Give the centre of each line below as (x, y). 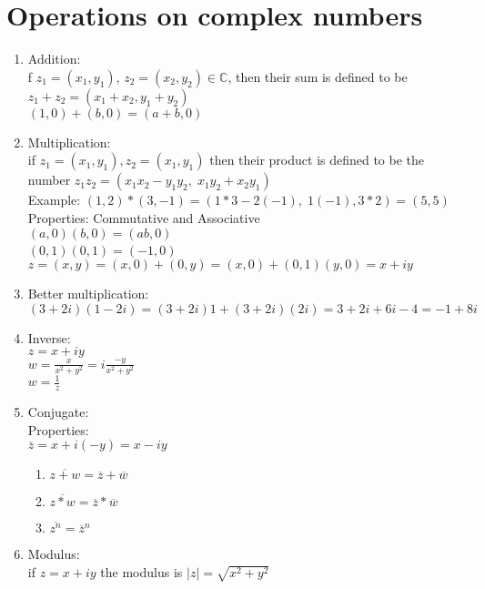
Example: (54, 200)
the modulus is (141, 571)
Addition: (54, 59)
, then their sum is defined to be (318, 76)
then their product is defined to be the (317, 160)
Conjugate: (58, 412)
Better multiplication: (88, 294)
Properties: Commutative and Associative (144, 217)
